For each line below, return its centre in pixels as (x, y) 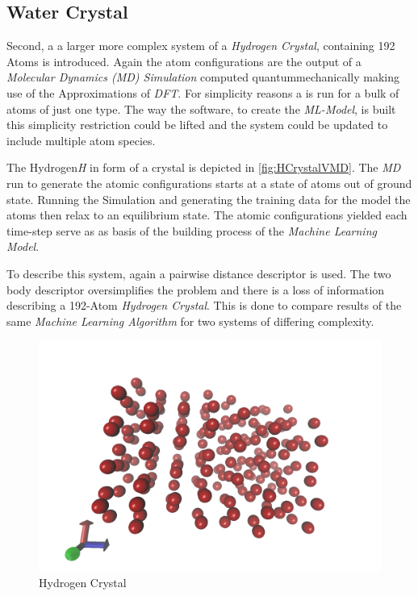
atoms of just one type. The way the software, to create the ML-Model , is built (201, 108)
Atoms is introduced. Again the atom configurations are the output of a (184, 61)
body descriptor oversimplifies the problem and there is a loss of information (196, 289)
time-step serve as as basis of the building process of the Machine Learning (192, 230)
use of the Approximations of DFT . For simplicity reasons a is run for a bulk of (203, 92)
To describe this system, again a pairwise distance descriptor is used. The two (199, 273)
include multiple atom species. (81, 140)
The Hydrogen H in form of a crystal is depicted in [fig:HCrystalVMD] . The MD (204, 167)
